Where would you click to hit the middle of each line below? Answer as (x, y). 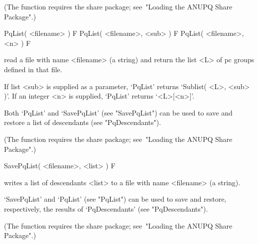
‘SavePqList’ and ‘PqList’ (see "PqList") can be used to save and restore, (115, 199)
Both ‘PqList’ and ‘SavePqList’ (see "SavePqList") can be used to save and (118, 112)
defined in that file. (33, 69)
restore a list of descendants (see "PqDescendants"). (83, 122)
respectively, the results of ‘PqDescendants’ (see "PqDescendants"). (106, 208)
